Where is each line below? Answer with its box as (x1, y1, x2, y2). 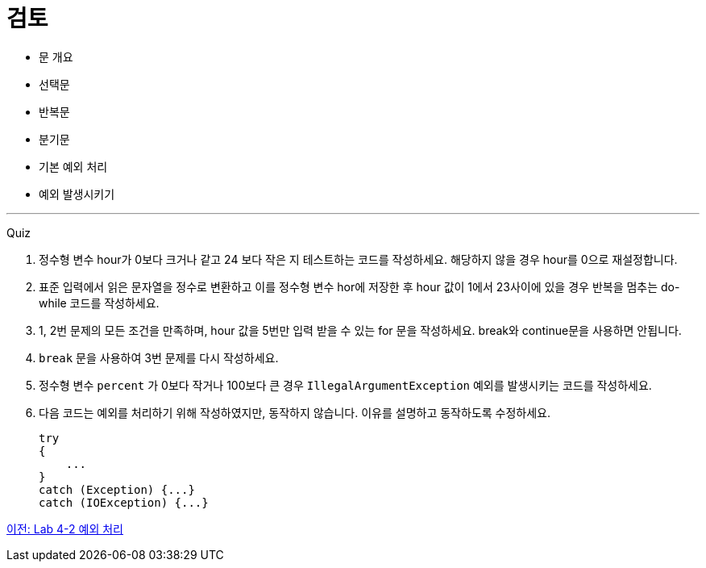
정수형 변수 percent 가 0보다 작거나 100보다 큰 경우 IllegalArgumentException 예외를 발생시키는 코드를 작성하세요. (39, 378, 652, 392)
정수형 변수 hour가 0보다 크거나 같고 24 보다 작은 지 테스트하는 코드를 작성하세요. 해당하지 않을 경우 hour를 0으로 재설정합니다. (39, 252, 678, 266)
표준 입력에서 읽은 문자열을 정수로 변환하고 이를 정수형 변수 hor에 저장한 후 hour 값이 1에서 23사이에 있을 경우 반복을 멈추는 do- (39, 279, 680, 294)
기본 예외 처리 (39, 159, 108, 173)
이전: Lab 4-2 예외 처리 (6, 521, 123, 536)
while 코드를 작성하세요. (39, 295, 160, 310)
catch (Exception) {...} (39, 482, 195, 496)
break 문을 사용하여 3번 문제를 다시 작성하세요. (39, 350, 279, 365)
